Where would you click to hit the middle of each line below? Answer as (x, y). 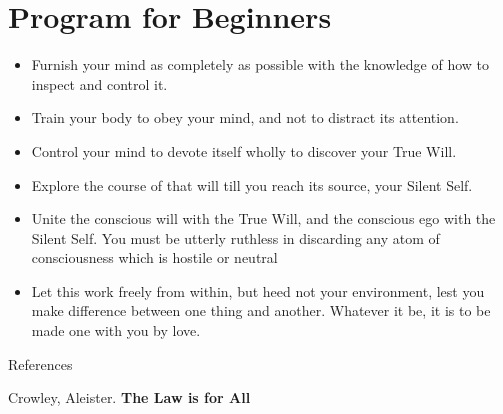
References (40, 363)
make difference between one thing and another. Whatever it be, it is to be (261, 310)
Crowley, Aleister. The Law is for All (129, 397)
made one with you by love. (116, 330)
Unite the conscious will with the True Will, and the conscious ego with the (263, 218)
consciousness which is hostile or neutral (154, 257)
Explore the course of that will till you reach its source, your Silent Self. (252, 184)
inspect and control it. (99, 83)
